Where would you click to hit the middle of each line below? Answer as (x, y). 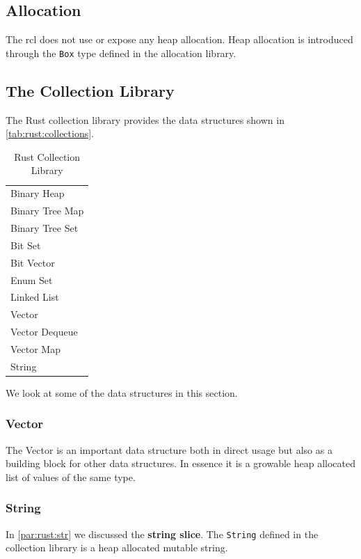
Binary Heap (38, 193)
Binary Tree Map (47, 211)
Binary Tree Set (45, 227)
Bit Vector (33, 262)
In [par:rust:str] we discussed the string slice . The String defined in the (162, 534)
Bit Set (26, 245)
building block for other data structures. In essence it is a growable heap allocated (181, 463)
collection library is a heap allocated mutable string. (117, 548)
